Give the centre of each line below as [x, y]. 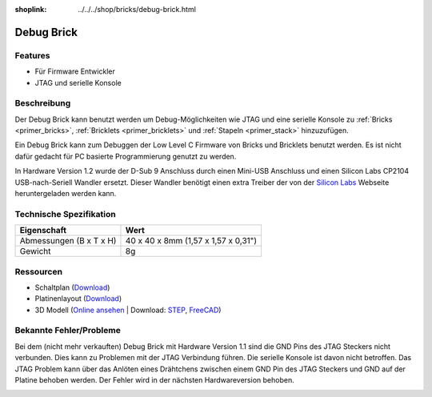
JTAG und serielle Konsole [78, 82]
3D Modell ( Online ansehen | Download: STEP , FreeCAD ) [128, 310]
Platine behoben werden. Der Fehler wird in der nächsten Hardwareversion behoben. [155, 380]
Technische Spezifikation [65, 214]
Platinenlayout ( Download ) [78, 299]
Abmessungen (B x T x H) [68, 241]
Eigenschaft [43, 231]
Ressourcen [39, 271]
